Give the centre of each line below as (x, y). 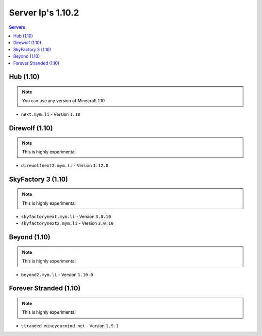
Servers (17, 27)
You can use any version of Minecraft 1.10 (64, 101)
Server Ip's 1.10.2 (44, 13)
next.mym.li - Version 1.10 (51, 114)
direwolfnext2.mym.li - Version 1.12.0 (65, 165)
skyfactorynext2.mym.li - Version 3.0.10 (67, 223)
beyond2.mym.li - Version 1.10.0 (57, 275)
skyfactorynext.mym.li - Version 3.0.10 (66, 217)
